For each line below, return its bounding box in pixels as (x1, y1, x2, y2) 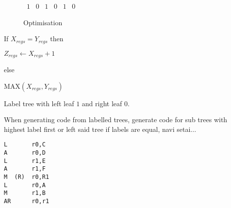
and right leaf (82, 98, 122, 108)
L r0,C (4, 141, 46, 148)
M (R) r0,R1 (4, 174, 49, 181)
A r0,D (4, 149, 46, 157)
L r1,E (4, 157, 46, 164)
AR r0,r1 (4, 198, 49, 205)
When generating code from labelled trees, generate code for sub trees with (4, 114, 228, 125)
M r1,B (4, 190, 46, 197)
